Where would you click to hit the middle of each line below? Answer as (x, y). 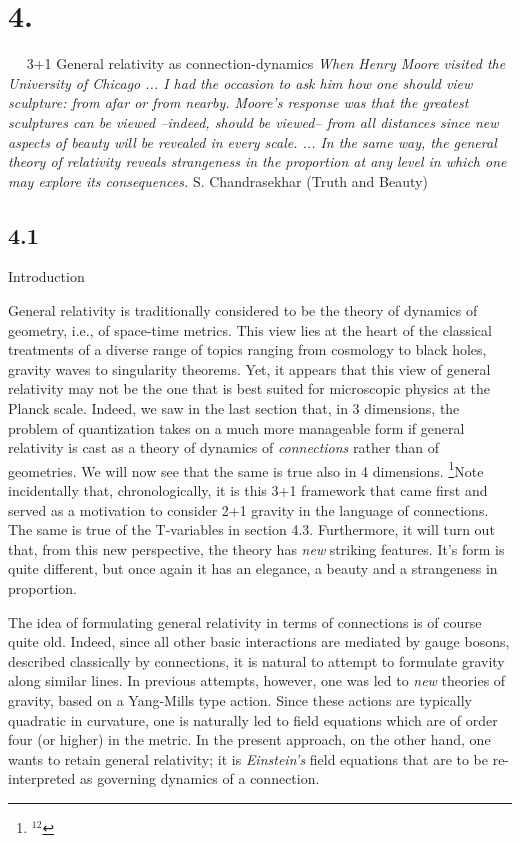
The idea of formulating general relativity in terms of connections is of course (245, 621)
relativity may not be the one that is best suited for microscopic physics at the (249, 388)
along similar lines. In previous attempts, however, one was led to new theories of (257, 680)
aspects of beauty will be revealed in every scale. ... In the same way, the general (252, 141)
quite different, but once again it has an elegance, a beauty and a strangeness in (253, 568)
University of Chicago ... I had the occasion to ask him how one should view (240, 82)
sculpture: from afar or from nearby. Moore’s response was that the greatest (238, 102)
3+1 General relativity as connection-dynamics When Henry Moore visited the (266, 63)
